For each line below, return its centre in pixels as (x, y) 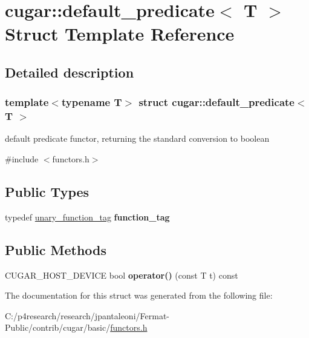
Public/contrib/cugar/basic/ (58, 327)
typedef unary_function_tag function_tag (87, 217)
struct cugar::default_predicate (216, 102)
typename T (92, 102)
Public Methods (56, 249)
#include (22, 159)
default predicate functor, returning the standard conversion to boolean (137, 138)
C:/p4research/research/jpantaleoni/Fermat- (87, 315)
